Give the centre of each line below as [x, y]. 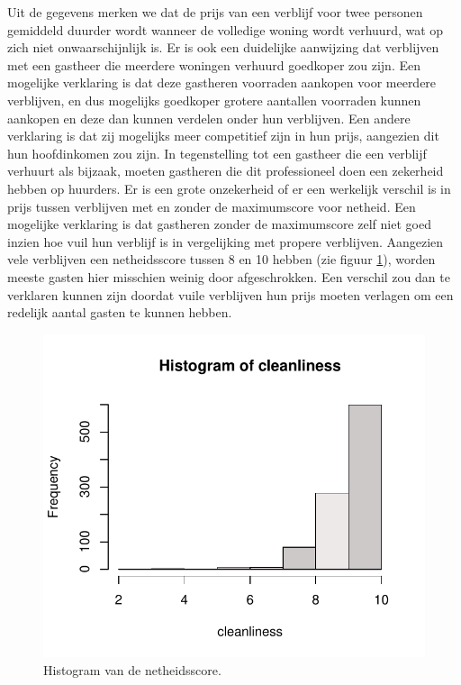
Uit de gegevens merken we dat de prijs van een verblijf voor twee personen [215, 12]
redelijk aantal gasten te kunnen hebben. [120, 312]
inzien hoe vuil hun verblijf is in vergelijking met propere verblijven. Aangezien [226, 241]
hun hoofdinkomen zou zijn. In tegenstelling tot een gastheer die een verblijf [217, 153]
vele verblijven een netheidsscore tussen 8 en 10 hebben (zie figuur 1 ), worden [221, 259]
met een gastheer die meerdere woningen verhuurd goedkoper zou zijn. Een [214, 64]
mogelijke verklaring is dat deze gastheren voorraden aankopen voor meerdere [222, 82]
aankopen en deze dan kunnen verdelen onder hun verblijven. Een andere [209, 118]
